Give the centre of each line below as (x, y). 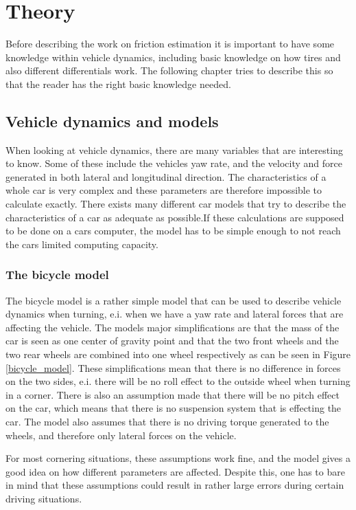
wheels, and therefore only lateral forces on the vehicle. (121, 435)
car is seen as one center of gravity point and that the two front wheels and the (172, 341)
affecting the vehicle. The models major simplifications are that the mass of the (173, 327)
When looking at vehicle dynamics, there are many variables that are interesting (174, 149)
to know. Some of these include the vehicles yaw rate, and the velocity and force (174, 163)
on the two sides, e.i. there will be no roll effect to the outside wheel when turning (178, 381)
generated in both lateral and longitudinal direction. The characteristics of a (166, 176)
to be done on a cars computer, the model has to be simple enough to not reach (173, 231)
